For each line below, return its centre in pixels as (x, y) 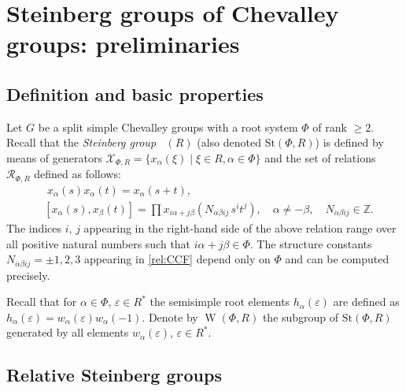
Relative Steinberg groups (114, 375)
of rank (330, 127)
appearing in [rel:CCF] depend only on (177, 259)
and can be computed (337, 259)
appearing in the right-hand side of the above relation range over (240, 227)
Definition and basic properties (135, 93)
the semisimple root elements (220, 302)
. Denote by (170, 317)
